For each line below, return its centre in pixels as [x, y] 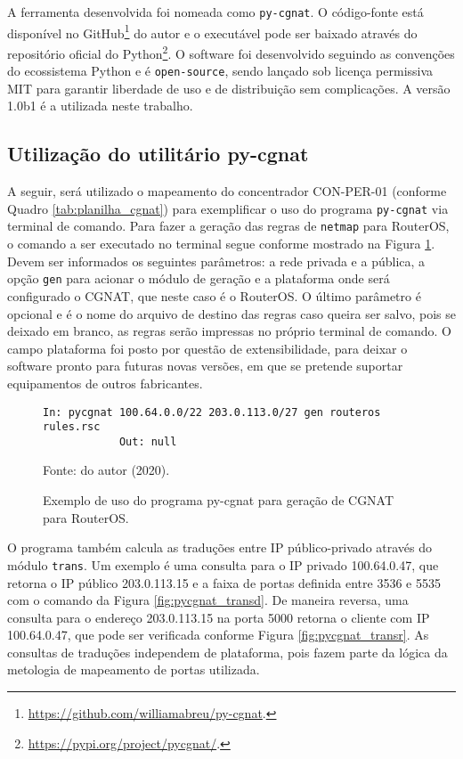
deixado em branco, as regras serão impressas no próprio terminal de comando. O [229, 331]
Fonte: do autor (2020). [106, 470]
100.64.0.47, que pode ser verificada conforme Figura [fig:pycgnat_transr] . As [218, 635]
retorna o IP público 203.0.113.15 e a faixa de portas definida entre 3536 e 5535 [224, 582]
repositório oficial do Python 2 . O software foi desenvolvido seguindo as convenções [231, 52]
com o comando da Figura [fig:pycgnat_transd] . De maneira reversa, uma [208, 600]
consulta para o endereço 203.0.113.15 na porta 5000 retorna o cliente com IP [219, 617]
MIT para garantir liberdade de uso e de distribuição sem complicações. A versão [229, 88]
